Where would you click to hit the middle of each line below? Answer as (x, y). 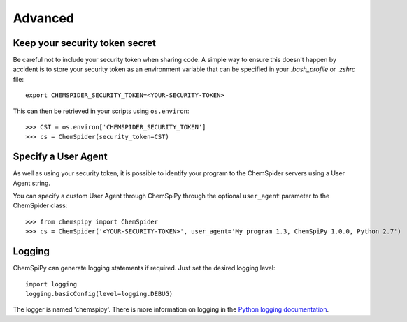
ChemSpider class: (40, 205)
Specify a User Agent (60, 157)
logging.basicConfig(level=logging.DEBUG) (99, 294)
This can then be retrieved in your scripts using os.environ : (101, 111)
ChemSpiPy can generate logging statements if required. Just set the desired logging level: (144, 268)
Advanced (44, 18)
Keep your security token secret (85, 43)
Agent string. (31, 183)
